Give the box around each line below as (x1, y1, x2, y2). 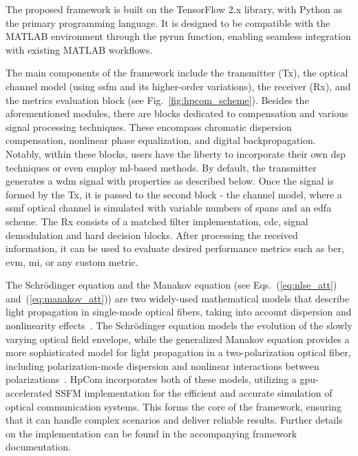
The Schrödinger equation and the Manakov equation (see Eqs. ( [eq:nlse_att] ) (6, 278, 337, 292)
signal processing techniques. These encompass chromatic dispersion (6, 119, 292, 134)
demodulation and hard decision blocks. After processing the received (6, 227, 298, 242)
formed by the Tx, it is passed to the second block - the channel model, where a (6, 187, 342, 201)
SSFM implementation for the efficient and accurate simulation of (55, 386, 333, 400)
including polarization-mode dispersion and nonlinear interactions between (6, 358, 319, 373)
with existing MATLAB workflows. (6, 42, 153, 56)
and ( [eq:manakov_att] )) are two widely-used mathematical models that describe (6, 291, 350, 305)
